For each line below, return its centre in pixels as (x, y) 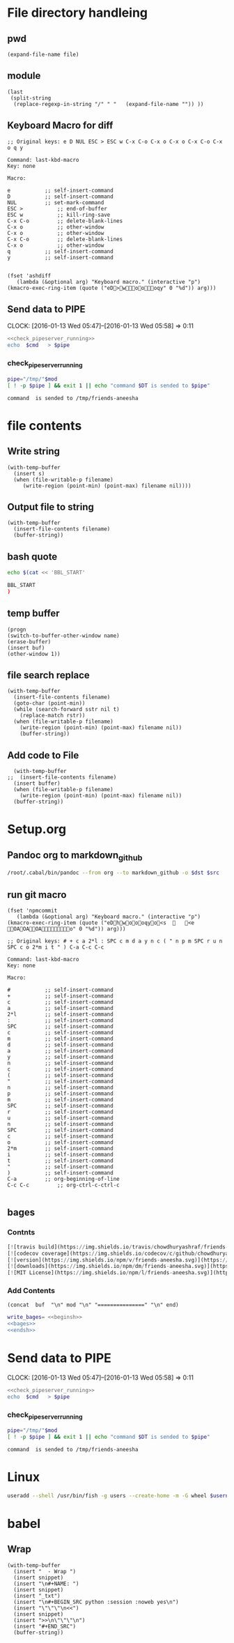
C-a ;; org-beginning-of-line (63, 1179)
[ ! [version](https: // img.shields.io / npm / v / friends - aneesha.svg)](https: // (118, 1260)
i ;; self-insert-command (60, 1155)
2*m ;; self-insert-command (60, 1149)
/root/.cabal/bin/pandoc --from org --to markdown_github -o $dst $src (113, 873)
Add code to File (43, 755)
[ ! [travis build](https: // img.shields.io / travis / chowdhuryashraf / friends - (118, 1247)
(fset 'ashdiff (29, 276)
